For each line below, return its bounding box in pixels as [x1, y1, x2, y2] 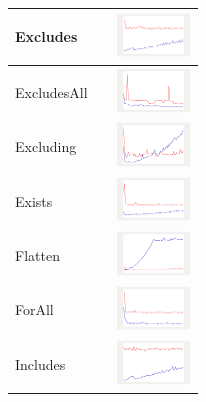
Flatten [15, 244, 60, 265]
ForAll [15, 299, 54, 320]
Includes [15, 353, 66, 374]
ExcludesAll [15, 81, 88, 102]
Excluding [15, 136, 77, 157]
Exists [15, 190, 53, 211]
